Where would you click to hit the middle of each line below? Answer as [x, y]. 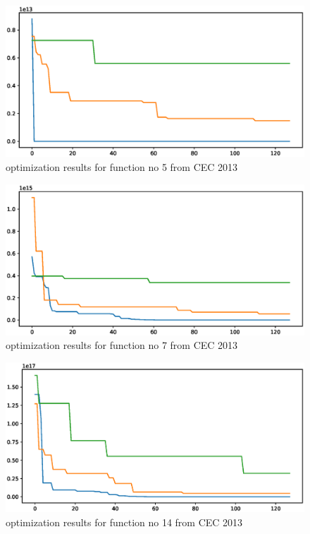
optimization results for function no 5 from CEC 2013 [122, 167]
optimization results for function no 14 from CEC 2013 [124, 522]
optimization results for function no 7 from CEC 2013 [122, 345]
